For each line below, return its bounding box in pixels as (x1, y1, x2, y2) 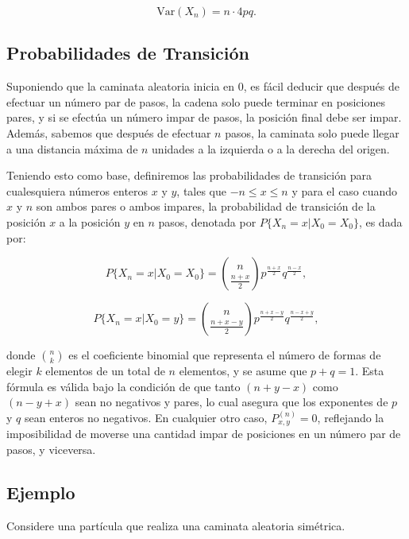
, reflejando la (317, 409, 384, 425)
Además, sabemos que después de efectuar (6, 124, 211, 141)
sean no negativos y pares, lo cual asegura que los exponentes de (75, 394, 388, 410)
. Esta (355, 363, 384, 379)
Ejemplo (6, 479, 75, 504)
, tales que (176, 182, 227, 199)
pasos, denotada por (158, 213, 257, 230)
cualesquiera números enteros (6, 182, 149, 199)
